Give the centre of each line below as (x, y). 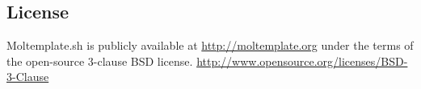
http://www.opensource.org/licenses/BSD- (302, 61)
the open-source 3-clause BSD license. (100, 61)
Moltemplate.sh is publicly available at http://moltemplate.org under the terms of (210, 45)
